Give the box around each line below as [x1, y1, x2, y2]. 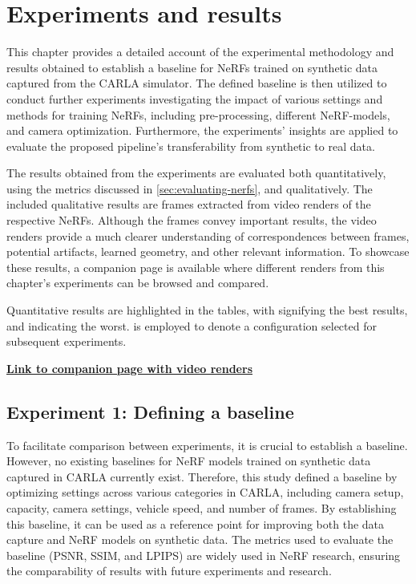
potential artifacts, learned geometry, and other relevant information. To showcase [6, 243, 410, 260]
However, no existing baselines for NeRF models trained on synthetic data [6, 452, 371, 469]
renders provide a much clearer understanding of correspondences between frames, [6, 227, 410, 244]
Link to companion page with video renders [6, 359, 252, 376]
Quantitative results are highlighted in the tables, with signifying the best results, [6, 302, 408, 318]
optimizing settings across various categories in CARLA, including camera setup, [6, 484, 404, 501]
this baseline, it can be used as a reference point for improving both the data [6, 515, 385, 532]
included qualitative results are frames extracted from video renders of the [6, 196, 371, 213]
